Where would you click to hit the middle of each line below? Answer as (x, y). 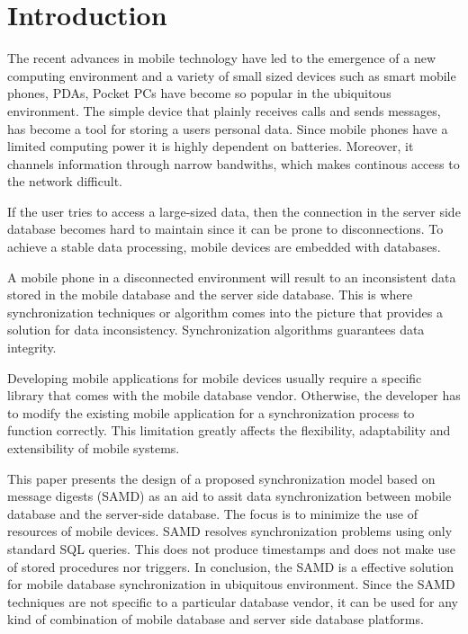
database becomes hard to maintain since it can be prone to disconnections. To (225, 229)
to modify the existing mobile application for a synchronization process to (211, 412)
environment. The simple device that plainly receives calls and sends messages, (224, 110)
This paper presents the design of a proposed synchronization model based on (221, 478)
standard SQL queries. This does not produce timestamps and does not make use (231, 548)
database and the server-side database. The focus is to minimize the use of (212, 513)
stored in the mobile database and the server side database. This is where (210, 295)
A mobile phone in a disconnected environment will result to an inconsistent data (232, 277)
